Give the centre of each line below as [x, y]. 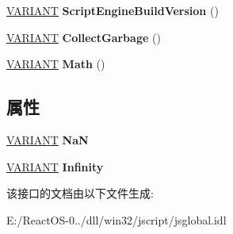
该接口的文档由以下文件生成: [80, 193]
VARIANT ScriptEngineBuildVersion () [113, 10]
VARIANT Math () [56, 64]
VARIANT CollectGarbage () [84, 37]
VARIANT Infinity [55, 166]
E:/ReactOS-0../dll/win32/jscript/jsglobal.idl [116, 219]
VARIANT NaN [48, 139]
